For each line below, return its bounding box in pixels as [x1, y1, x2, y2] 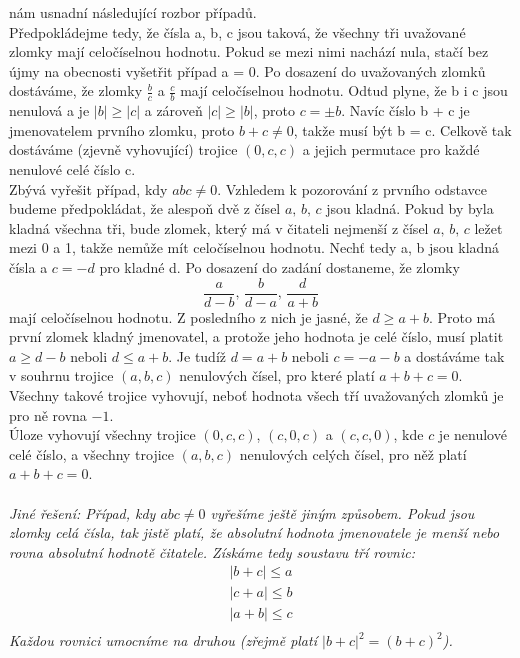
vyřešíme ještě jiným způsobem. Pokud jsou [210, 502, 475, 523]
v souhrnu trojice [9, 365, 114, 386]
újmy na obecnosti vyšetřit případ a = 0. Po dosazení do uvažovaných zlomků [9, 60, 486, 81]
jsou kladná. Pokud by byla [326, 198, 494, 219]
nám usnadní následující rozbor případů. [9, 2, 257, 22]
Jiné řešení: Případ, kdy [9, 502, 156, 523]
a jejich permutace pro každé [302, 139, 480, 160]
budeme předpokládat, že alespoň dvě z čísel [9, 198, 281, 219]
